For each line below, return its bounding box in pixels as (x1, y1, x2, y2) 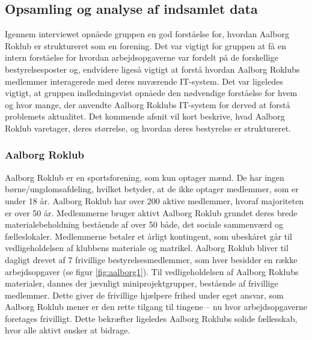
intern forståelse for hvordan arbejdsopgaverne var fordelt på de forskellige (5, 51, 278, 64)
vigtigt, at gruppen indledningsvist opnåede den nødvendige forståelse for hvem (5, 87, 298, 99)
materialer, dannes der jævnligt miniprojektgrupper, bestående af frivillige (5, 277, 278, 290)
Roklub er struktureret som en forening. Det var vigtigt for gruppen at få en (5, 39, 286, 52)
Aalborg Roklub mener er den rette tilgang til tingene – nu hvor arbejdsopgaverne (5, 300, 308, 313)
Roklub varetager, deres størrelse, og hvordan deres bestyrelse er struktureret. (5, 121, 292, 134)
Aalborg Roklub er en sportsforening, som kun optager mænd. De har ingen (5, 171, 284, 183)
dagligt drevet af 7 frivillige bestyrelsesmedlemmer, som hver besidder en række (5, 253, 298, 266)
